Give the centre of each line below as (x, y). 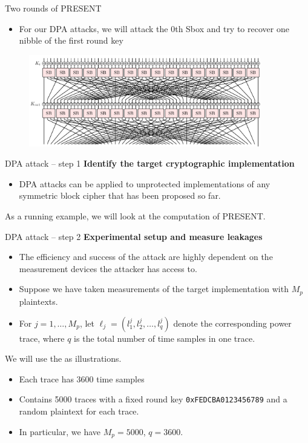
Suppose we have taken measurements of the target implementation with (154, 289)
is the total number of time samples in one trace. (165, 338)
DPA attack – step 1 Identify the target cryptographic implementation (150, 163)
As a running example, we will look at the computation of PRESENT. (135, 216)
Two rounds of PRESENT (53, 8)
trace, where (42, 338)
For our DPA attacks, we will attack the (93, 28)
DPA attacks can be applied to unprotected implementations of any (145, 183)
